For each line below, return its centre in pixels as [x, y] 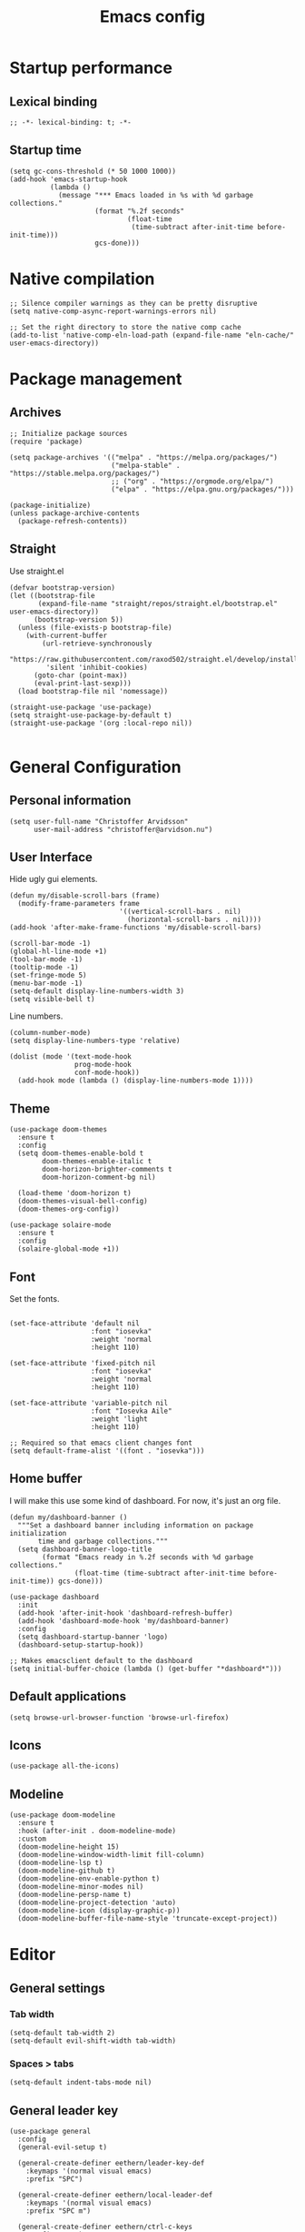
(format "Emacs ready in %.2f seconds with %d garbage [148, 1557]
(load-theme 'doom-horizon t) [74, 1193]
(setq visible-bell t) [52, 999]
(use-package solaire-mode [60, 1225]
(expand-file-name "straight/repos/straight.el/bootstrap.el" [158, 604]
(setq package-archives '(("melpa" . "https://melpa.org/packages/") [144, 457]
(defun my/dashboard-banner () [69, 1517]
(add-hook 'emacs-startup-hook [69, 179]
